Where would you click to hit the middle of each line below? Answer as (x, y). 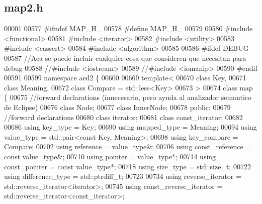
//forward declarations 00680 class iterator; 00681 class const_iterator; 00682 (123, 117)
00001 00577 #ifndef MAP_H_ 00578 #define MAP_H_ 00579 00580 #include (128, 28)
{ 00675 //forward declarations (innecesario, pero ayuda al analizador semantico (128, 97)
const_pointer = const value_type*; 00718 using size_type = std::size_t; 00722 (127, 166)
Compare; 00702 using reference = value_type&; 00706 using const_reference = (128, 146)
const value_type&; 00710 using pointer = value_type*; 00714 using (110, 156)
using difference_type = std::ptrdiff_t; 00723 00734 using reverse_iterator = (123, 176)
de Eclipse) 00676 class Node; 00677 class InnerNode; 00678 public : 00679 (117, 107)
